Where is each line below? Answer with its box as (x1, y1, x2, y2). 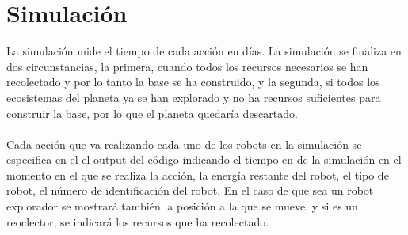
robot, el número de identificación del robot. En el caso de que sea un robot (6, 182, 374, 199)
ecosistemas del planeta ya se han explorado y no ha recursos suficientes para (6, 89, 381, 105)
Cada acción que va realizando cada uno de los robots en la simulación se (6, 135, 362, 152)
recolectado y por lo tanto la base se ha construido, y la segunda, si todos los (6, 74, 380, 90)
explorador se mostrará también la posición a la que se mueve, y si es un (6, 198, 358, 214)
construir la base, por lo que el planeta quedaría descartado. (6, 104, 298, 121)
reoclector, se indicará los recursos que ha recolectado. (6, 213, 269, 229)
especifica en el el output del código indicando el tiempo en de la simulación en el (6, 151, 402, 168)
